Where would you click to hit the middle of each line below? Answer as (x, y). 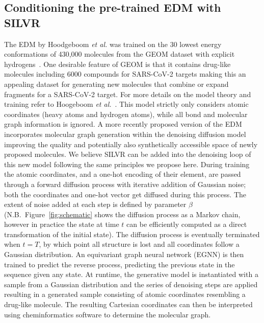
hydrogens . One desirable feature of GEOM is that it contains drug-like (117, 64)
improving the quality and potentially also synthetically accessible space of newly (131, 144)
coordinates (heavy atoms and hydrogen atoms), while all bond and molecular (126, 114)
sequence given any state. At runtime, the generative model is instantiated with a (131, 274)
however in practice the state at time (62, 224)
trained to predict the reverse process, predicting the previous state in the (120, 264)
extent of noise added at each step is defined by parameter (95, 204)
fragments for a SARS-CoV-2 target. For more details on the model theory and (128, 94)
